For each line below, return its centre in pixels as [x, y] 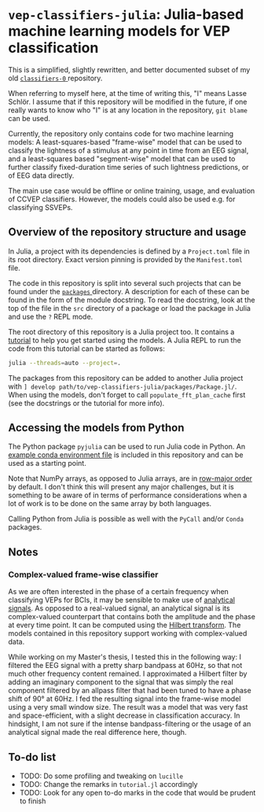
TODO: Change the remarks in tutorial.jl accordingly [108, 784]
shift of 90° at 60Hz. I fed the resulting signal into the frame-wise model [125, 699]
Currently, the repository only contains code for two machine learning [121, 133]
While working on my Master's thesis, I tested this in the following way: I [125, 657]
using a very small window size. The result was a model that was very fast [128, 707]
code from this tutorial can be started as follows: [86, 349]
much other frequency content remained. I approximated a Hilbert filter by [128, 674]
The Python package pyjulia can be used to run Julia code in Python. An [127, 447]
